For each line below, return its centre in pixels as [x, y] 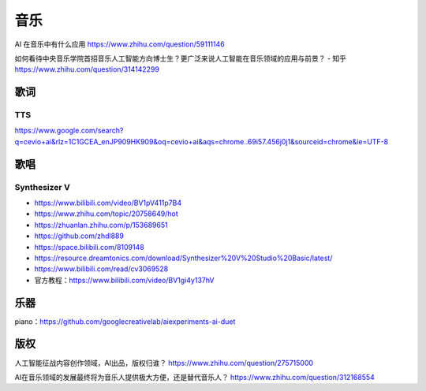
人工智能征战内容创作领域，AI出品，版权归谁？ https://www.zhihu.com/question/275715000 [164, 363]
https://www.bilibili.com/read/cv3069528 [101, 269]
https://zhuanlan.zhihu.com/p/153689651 [101, 225]
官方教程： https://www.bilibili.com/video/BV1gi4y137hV [124, 280]
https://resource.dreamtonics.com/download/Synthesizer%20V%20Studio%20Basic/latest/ [183, 258]
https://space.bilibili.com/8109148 [90, 247]
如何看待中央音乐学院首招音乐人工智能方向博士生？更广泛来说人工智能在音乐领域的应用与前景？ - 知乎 [181, 58]
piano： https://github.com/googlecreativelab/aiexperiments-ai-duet [125, 321]
